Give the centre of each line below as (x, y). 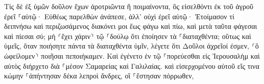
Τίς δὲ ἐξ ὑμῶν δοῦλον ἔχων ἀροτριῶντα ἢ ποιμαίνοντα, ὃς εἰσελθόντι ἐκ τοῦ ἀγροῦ (129, 6)
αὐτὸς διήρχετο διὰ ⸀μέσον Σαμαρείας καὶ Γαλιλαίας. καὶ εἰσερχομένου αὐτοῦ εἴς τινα (132, 66)
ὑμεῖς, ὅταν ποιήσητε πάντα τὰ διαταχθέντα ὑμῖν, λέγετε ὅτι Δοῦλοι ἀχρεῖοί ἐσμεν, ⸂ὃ (131, 46)
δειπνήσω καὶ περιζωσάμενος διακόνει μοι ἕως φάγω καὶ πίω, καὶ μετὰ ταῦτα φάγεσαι (131, 26)
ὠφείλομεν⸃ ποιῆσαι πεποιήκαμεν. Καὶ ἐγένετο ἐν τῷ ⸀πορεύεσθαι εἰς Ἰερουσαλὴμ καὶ (132, 55)
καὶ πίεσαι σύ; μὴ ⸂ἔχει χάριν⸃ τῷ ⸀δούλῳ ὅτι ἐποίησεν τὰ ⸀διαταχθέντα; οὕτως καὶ (128, 36)
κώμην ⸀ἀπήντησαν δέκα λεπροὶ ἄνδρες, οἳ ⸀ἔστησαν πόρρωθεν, (99, 76)
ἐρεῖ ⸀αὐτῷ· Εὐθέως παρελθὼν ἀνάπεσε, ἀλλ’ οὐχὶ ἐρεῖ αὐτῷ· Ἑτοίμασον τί (119, 16)
